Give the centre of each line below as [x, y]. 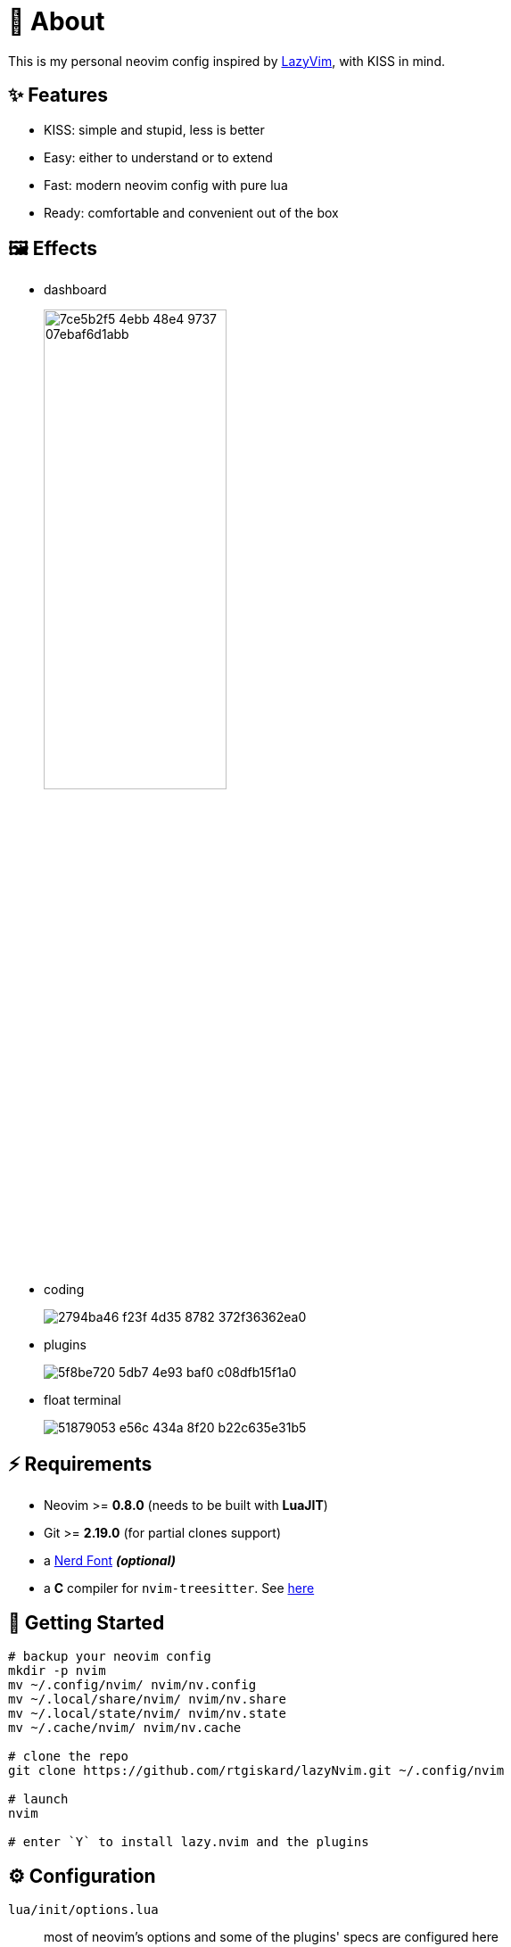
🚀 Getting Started [87, 1622]
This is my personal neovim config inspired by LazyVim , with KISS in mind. [227, 61]
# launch [38, 1799]
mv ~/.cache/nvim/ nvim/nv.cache [125, 1728]
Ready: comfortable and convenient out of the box [191, 212]
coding [64, 1290]
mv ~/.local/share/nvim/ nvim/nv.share [147, 1699]
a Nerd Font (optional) [110, 1561]
